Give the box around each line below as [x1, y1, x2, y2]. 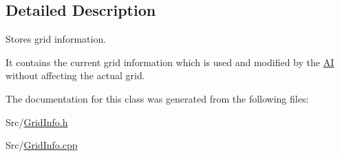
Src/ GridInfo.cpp [6, 138, 78, 152]
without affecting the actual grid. [6, 68, 145, 83]
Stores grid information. [6, 32, 107, 46]
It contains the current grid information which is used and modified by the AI [6, 54, 334, 69]
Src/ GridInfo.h [6, 114, 68, 129]
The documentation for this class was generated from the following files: [6, 91, 309, 105]
